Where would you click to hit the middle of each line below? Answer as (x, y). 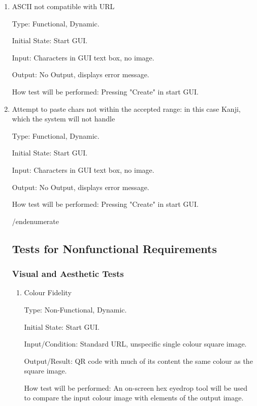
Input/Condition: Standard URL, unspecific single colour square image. (135, 344)
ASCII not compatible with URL (63, 6)
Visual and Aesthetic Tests (68, 274)
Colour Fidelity (48, 292)
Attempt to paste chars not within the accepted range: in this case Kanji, (126, 108)
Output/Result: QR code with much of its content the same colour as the (138, 361)
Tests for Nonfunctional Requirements (114, 248)
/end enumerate (36, 221)
